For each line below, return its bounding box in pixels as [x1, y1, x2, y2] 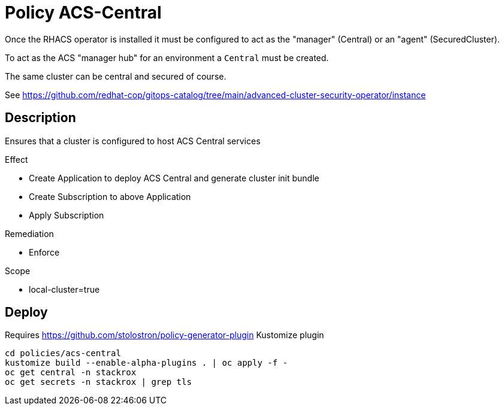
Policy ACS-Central [5, 2, 162, 23]
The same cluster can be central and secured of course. [5, 71, 227, 81]
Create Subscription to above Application [29, 191, 191, 202]
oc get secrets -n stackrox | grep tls [5, 377, 192, 387]
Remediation [5, 228, 54, 239]
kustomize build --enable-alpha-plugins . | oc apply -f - [5, 358, 288, 368]
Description [5, 110, 76, 126]
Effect [5, 154, 28, 165]
